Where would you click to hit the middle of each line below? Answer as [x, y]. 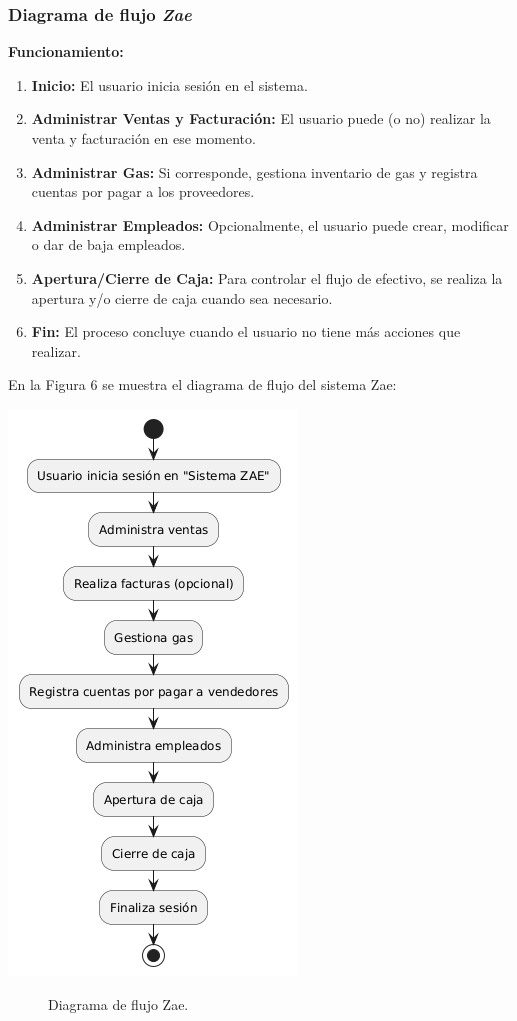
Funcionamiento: [66, 51]
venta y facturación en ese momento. [143, 138]
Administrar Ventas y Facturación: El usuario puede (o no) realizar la [261, 118]
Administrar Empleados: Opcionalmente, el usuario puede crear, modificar [270, 224]
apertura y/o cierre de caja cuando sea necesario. [182, 297]
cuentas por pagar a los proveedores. [143, 191]
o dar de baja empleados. [108, 244]
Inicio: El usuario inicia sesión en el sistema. [169, 84]
